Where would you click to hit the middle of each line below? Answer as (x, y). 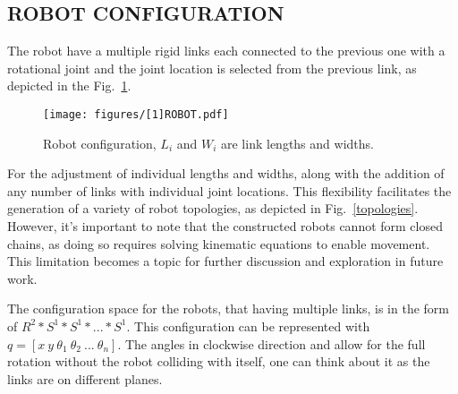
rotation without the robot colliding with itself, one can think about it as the (219, 361)
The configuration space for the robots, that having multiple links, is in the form (229, 308)
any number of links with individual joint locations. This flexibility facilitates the (229, 190)
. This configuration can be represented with (248, 325)
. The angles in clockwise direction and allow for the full (271, 343)
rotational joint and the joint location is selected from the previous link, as (212, 68)
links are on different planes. (85, 378)
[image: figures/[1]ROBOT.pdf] (136, 114)
